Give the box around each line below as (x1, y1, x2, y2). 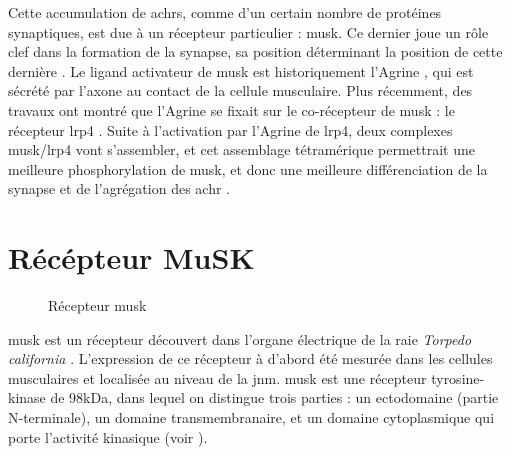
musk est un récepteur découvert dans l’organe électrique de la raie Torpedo (8, 328, 472, 349)
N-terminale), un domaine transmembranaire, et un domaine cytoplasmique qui (8, 407, 495, 428)
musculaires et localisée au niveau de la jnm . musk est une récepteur (8, 367, 427, 388)
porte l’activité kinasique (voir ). (8, 426, 208, 447)
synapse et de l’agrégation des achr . (8, 178, 230, 199)
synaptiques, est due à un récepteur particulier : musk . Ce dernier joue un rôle (8, 21, 489, 42)
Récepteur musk (48, 295, 147, 316)
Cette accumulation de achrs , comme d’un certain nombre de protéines (8, 2, 442, 22)
